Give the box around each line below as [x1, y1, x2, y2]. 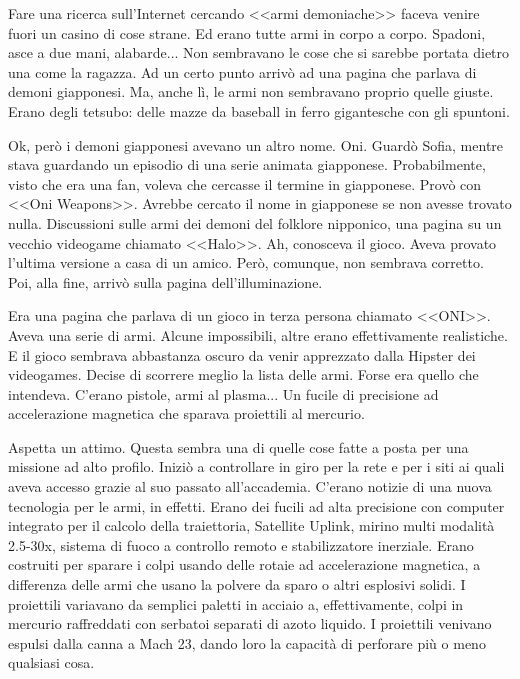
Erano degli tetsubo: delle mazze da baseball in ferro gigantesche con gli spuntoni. [8, 100, 510, 121]
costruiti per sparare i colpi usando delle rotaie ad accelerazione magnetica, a [8, 554, 481, 575]
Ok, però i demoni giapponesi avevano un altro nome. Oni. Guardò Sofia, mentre [8, 134, 504, 155]
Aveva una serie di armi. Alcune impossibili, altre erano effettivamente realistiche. [8, 324, 508, 345]
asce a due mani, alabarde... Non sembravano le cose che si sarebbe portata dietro [8, 42, 510, 63]
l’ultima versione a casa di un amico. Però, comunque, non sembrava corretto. [8, 252, 484, 273]
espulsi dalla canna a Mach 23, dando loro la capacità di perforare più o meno [8, 632, 486, 653]
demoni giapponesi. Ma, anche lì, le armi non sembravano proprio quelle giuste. [8, 81, 494, 102]
